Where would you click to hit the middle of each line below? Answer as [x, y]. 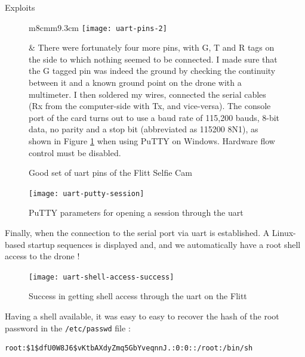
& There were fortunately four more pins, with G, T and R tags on [152, 47]
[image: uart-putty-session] [87, 193]
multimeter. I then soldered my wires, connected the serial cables [147, 94]
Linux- [284, 233]
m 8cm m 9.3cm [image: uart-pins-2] [98, 27]
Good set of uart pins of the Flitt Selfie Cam [110, 173]
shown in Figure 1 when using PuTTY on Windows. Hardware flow [152, 141]
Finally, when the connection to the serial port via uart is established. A [137, 233]
